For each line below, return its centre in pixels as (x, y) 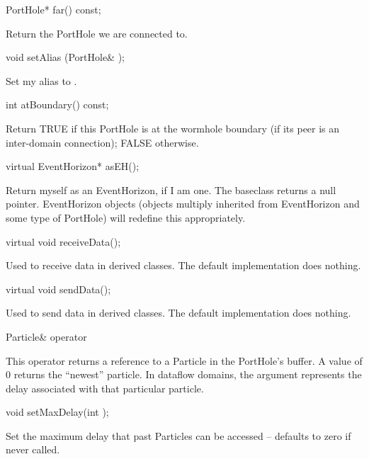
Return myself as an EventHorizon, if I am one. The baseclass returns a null (171, 189)
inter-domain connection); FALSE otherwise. (102, 142)
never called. (33, 449)
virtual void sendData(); (58, 289)
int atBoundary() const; (57, 104)
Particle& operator (46, 336)
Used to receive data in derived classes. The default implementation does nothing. (183, 265)
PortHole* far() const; (53, 9)
